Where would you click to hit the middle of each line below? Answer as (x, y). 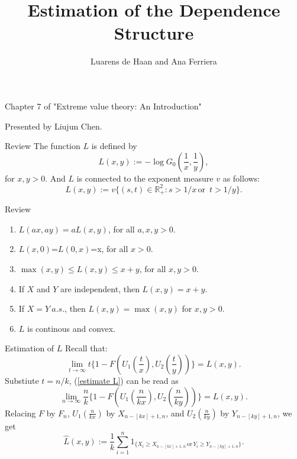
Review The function (43, 146)
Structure (154, 33)
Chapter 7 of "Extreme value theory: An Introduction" (103, 106)
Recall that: (86, 348)
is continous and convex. (72, 328)
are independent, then (100, 288)
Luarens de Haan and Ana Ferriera (154, 61)
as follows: (241, 178)
